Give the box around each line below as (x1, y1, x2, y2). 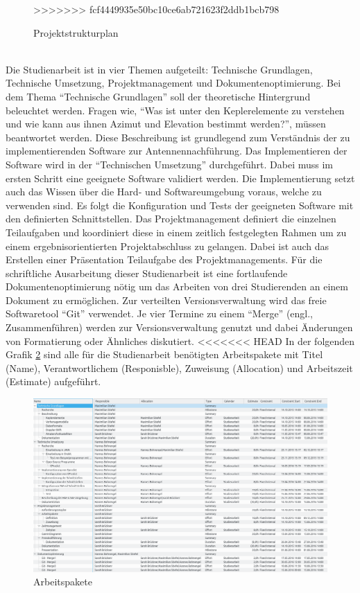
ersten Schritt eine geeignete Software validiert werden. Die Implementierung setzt (6, 170, 355, 185)
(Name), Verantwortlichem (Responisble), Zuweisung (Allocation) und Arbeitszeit (6, 360, 353, 375)
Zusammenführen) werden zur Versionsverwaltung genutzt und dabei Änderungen (6, 320, 353, 335)
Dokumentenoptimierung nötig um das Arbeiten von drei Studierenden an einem (6, 279, 348, 294)
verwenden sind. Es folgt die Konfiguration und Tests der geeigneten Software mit (6, 197, 354, 212)
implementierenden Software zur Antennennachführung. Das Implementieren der (6, 143, 348, 158)
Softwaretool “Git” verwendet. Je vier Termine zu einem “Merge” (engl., (6, 306, 314, 321)
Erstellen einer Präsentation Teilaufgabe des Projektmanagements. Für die (6, 252, 323, 267)
